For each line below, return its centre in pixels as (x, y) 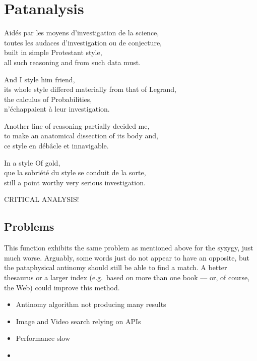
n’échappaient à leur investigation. (57, 109)
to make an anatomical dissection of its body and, (81, 136)
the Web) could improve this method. (62, 287)
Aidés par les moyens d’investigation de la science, (82, 33)
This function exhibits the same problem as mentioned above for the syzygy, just (129, 248)
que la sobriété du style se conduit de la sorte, (75, 172)
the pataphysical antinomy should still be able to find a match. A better (116, 267)
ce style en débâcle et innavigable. (56, 146)
